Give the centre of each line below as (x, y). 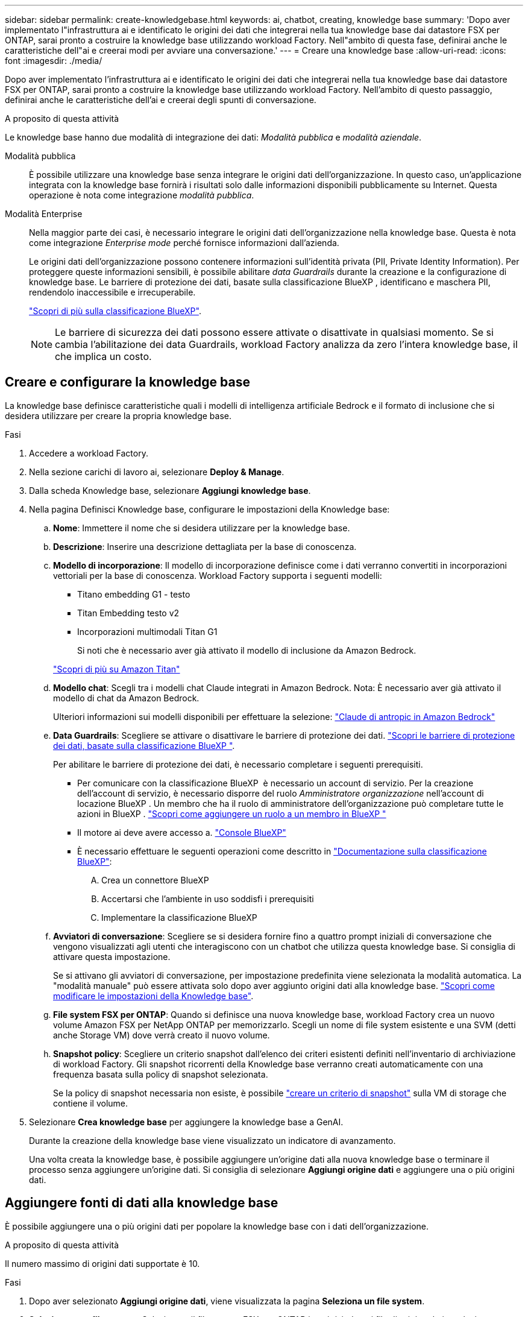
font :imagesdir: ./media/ (54, 61)
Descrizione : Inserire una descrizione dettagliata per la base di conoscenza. (205, 546)
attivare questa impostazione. (112, 956)
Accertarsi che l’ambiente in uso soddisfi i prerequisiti (208, 899)
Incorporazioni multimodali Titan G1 (147, 631)
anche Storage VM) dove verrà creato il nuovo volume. (162, 1035)
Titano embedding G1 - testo (134, 594)
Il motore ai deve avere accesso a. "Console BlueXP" (182, 832)
